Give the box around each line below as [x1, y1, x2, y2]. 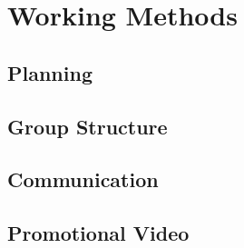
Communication [7, 165, 159, 193]
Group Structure [7, 112, 168, 140]
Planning [7, 58, 93, 86]
